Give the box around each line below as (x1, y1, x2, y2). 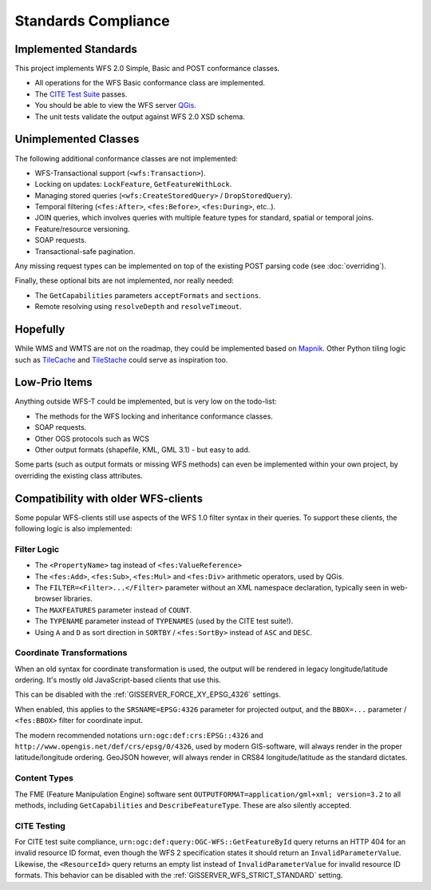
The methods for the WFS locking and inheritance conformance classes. (34, 411, 273, 421)
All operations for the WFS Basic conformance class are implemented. (34, 78, 266, 88)
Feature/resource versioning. (34, 224, 131, 233)
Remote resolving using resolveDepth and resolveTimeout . (34, 302, 243, 312)
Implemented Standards (14, 42, 137, 56)
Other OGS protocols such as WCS (34, 434, 150, 443)
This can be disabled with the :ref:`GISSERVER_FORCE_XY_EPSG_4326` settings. (14, 689, 281, 699)
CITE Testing (14, 820, 65, 831)
